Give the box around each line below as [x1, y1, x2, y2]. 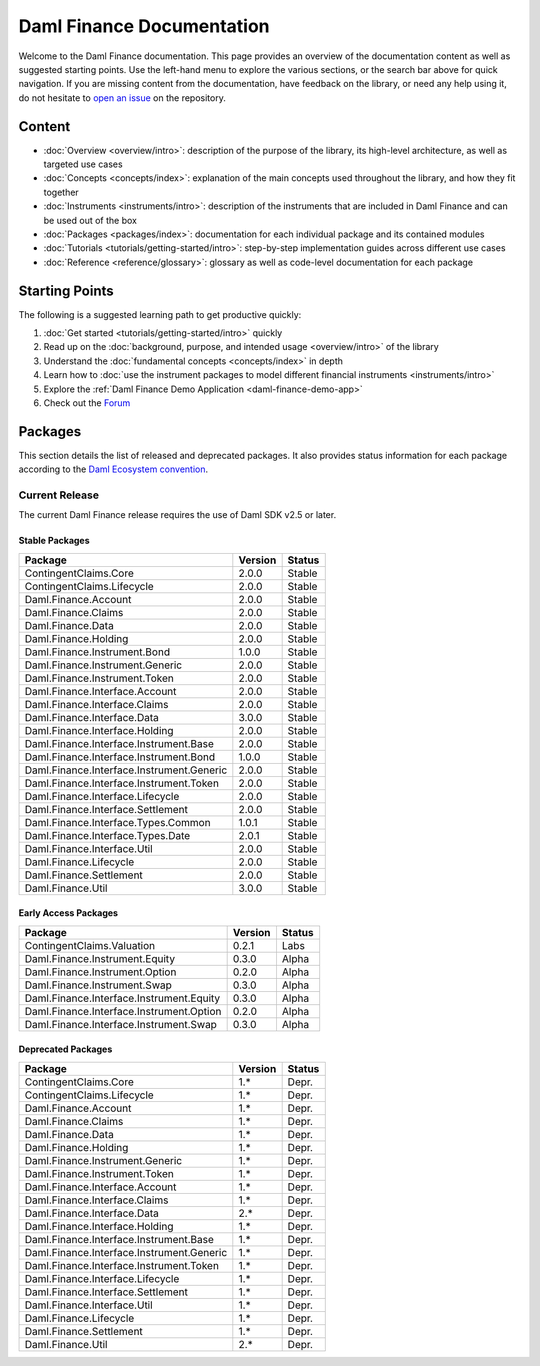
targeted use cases [43, 158, 124, 170]
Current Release [18, 488, 100, 502]
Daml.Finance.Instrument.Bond [24, 645, 170, 659]
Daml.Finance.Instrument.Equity [24, 951, 175, 965]
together [43, 186, 79, 198]
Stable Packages [18, 535, 90, 547]
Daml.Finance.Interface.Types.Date [24, 828, 191, 842]
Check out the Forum [43, 397, 131, 409]
